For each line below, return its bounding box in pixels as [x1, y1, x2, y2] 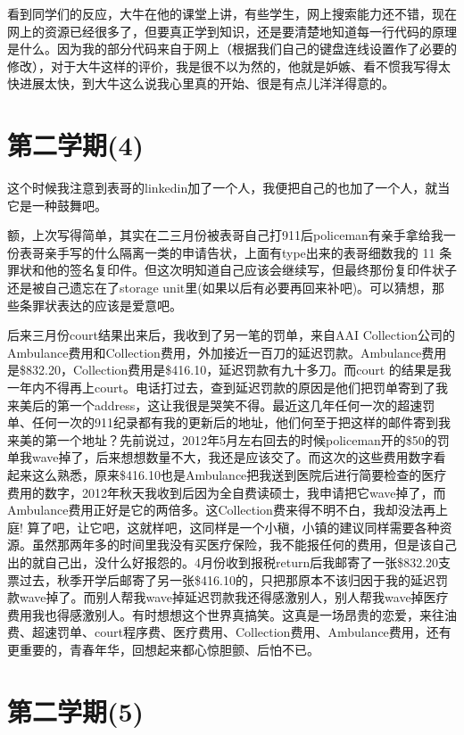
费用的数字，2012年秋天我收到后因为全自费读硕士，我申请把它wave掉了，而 [7, 483, 446, 501]
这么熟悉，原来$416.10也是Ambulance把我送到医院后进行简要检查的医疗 [31, 466, 447, 483]
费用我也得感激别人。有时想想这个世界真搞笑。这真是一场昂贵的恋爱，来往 [7, 605, 444, 624]
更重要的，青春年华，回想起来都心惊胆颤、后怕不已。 [7, 640, 319, 658]
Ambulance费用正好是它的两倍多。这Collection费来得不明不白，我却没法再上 [7, 500, 448, 519]
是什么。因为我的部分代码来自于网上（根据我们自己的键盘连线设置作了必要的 [7, 39, 457, 58]
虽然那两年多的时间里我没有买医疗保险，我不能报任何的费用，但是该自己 [31, 535, 457, 554]
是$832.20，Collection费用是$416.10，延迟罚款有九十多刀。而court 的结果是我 [7, 360, 452, 379]
